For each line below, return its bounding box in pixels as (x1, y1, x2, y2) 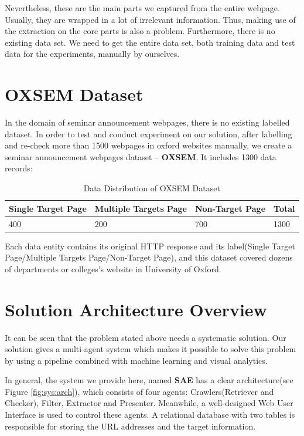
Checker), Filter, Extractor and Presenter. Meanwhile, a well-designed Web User (5, 397, 293, 409)
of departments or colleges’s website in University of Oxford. (5, 262, 221, 275)
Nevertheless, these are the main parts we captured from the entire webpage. (5, 2, 280, 13)
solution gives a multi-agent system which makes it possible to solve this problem (5, 343, 296, 355)
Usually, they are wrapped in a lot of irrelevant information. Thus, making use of (5, 13, 296, 25)
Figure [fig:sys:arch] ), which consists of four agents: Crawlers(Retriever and (5, 385, 274, 397)
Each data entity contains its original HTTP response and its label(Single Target (5, 239, 295, 252)
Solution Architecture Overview (5, 297, 267, 321)
